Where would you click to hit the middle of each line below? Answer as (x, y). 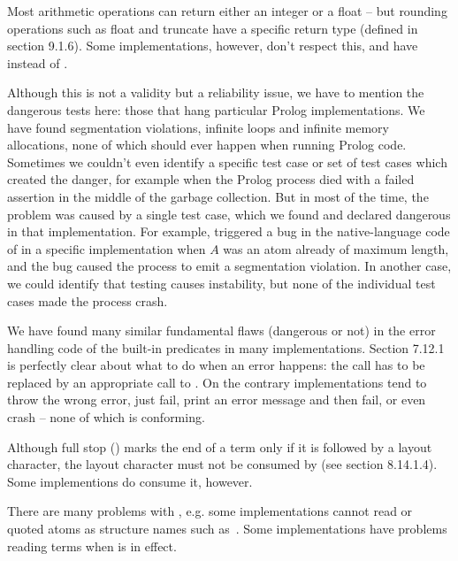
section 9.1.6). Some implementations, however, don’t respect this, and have (213, 46)
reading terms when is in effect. (92, 546)
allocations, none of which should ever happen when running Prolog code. (207, 145)
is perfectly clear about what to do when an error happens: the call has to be (216, 365)
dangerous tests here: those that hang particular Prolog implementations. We (216, 109)
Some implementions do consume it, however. (130, 481)
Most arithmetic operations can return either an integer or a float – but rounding (227, 11)
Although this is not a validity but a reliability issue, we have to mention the (216, 92)
